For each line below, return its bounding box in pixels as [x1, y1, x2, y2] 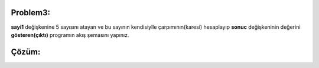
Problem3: [11, 8, 50, 18]
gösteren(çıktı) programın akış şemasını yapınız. [11, 31, 129, 38]
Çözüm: [11, 47, 41, 57]
